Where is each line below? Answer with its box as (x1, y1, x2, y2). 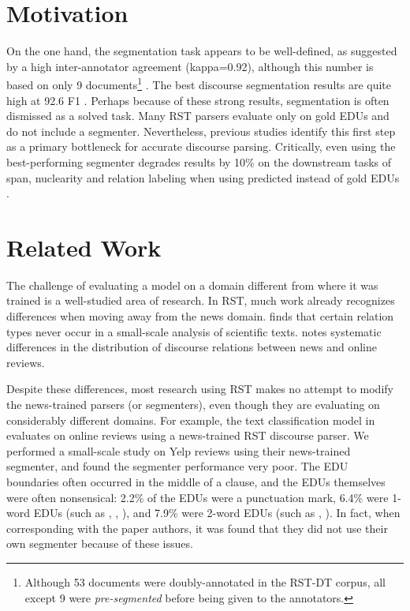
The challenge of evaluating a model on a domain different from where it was (6, 276, 378, 293)
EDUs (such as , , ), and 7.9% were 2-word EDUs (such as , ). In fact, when (33, 504, 401, 521)
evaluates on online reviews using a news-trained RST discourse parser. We (6, 427, 369, 444)
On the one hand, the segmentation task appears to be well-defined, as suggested (6, 43, 397, 59)
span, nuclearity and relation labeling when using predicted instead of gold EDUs (6, 169, 400, 186)
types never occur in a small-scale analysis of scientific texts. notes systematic (6, 323, 382, 339)
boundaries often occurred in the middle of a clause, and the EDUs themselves (6, 473, 386, 489)
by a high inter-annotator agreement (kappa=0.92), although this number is (6, 58, 374, 74)
